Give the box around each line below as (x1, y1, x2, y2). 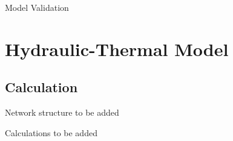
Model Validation (5, 1, 69, 13)
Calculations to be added (5, 126, 97, 139)
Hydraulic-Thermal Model (5, 36, 229, 61)
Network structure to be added (5, 106, 119, 119)
